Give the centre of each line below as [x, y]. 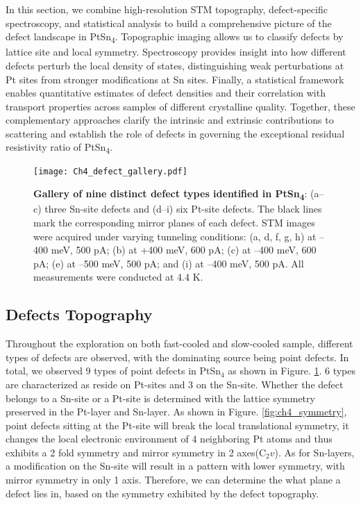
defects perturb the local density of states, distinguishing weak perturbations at [175, 65]
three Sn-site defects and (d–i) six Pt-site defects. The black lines [183, 209]
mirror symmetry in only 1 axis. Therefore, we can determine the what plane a [173, 480]
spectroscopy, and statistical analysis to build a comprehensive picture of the [169, 23]
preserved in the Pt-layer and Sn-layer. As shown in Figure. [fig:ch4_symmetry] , [176, 412]
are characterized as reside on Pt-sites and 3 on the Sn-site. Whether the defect [175, 384]
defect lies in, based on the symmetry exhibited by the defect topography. [162, 493]
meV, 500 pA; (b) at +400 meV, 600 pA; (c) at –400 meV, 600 [184, 250]
